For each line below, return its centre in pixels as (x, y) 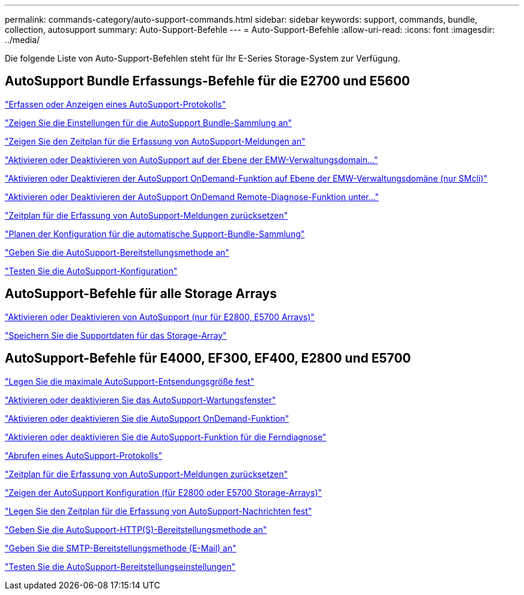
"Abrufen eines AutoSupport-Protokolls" (84, 455)
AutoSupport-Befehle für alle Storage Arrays (141, 294)
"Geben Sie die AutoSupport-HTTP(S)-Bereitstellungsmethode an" (136, 529)
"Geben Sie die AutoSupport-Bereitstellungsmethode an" (117, 252)
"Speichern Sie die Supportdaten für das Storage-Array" (116, 335)
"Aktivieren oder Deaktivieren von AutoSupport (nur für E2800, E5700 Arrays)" (160, 317)
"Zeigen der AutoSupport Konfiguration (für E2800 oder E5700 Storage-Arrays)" (164, 492)
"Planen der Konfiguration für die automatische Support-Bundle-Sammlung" (155, 234)
